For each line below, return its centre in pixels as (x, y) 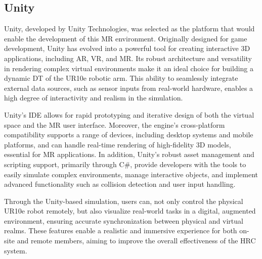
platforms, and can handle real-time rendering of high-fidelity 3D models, (118, 144)
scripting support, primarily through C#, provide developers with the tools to (125, 164)
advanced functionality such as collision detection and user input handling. (120, 184)
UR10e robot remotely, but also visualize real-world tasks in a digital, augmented (130, 211)
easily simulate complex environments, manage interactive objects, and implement (131, 174)
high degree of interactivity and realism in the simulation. (94, 98)
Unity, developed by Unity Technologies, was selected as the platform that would (129, 29)
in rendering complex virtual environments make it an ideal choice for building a (129, 68)
